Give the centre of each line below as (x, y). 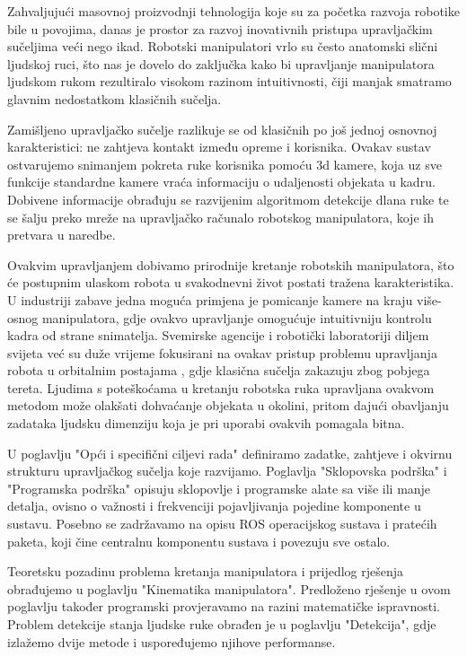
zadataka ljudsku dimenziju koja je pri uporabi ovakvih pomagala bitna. (206, 423)
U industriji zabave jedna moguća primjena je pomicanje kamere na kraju (210, 299)
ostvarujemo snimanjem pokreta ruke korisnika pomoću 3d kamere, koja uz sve (225, 164)
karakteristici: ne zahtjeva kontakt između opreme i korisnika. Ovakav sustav (219, 147)
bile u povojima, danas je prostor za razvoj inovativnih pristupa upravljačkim (220, 28)
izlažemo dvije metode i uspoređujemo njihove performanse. (172, 641)
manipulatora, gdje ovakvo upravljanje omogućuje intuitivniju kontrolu (237, 317)
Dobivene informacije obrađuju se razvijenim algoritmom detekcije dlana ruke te (228, 199)
